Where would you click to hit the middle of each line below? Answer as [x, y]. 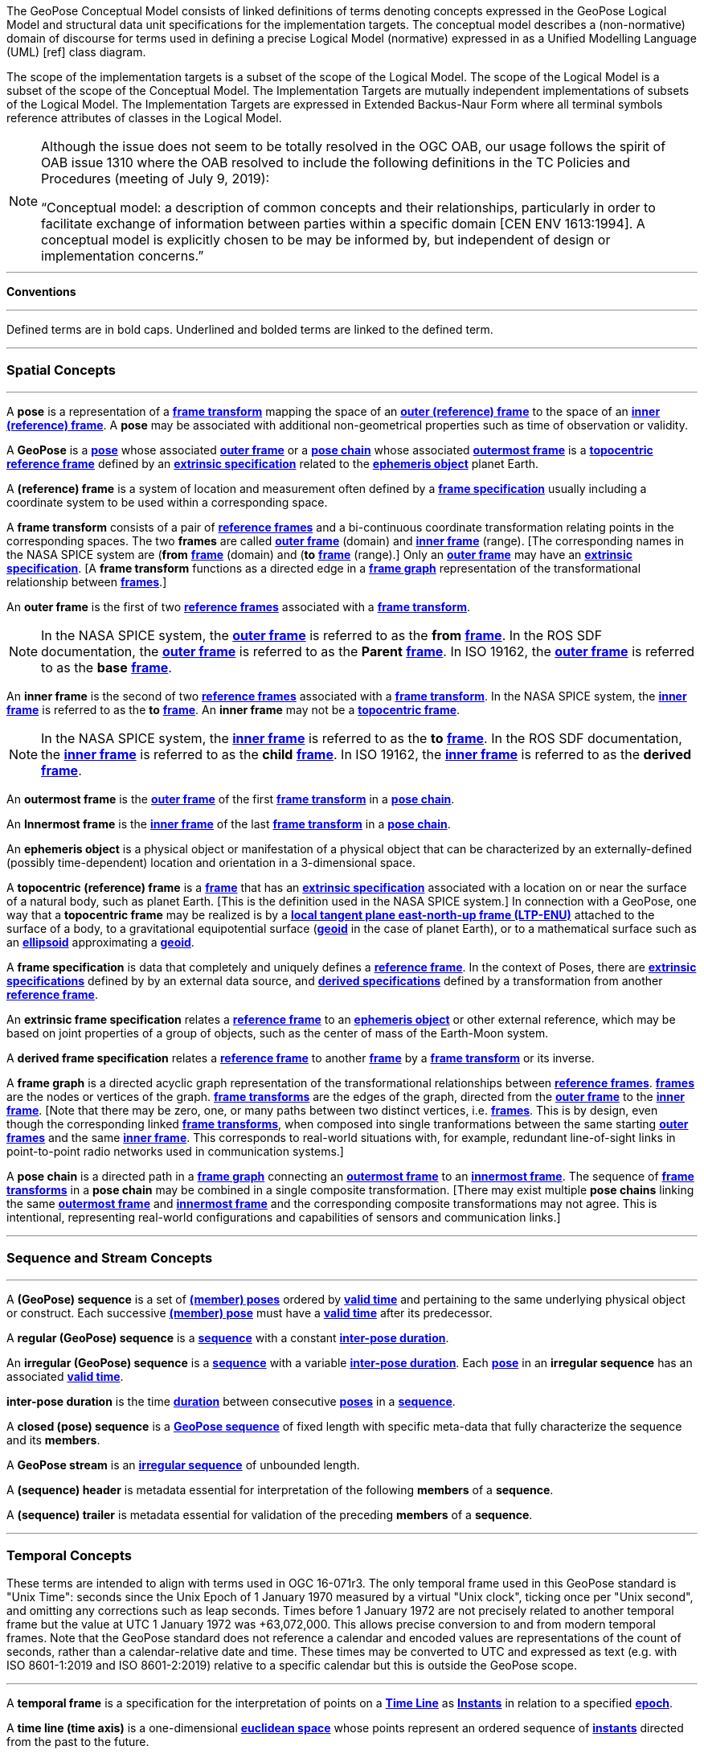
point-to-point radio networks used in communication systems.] [175, 1151]
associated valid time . [65, 1376]
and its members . [53, 1440]
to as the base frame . [106, 667]
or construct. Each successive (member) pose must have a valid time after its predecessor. [250, 1312]
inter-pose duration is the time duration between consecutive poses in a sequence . [231, 1401]
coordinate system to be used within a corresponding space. [167, 502]
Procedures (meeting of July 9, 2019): [156, 179]
